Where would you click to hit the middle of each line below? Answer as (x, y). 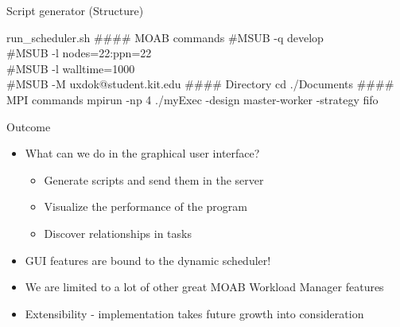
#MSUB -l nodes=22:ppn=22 (79, 53)
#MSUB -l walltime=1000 (71, 68)
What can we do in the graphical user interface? (142, 153)
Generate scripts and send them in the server (154, 179)
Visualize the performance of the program (146, 206)
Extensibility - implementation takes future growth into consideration (194, 313)
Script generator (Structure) (75, 10)
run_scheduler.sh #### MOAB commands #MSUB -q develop (165, 37)
